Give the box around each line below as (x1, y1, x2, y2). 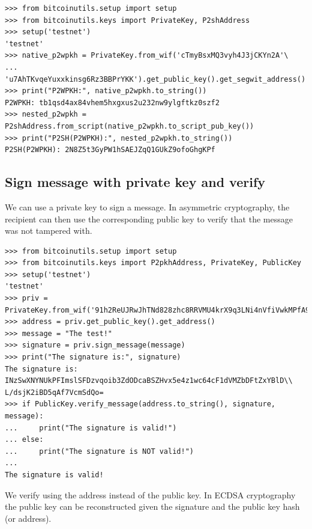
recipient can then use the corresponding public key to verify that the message (5, 212, 293, 225)
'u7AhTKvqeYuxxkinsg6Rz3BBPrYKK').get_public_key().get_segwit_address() (5, 75, 306, 84)
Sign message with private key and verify (5, 173, 266, 191)
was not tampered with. (5, 224, 92, 237)
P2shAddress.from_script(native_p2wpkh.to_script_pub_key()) (5, 121, 254, 130)
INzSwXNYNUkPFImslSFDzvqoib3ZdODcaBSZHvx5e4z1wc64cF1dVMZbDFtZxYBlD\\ (5, 376, 293, 385)
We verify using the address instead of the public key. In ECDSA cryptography (5, 488, 296, 501)
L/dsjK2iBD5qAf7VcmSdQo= (5, 388, 104, 397)
